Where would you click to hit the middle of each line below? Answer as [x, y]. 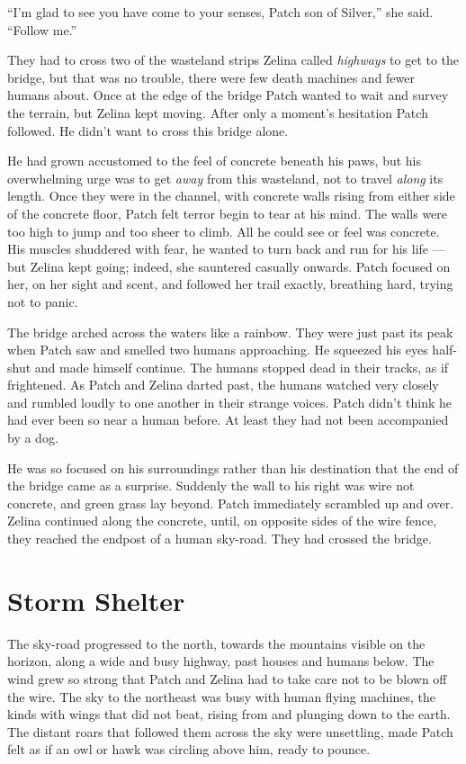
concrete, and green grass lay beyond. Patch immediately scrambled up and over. [231, 503]
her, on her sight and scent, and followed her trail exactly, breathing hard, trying [230, 284]
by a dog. [33, 438]
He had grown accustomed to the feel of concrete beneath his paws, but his [215, 161]
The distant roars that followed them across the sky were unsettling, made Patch [230, 731]
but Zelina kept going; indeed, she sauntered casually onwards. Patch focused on [229, 266]
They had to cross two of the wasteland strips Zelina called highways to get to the [233, 60]
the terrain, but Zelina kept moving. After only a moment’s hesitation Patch [218, 112]
